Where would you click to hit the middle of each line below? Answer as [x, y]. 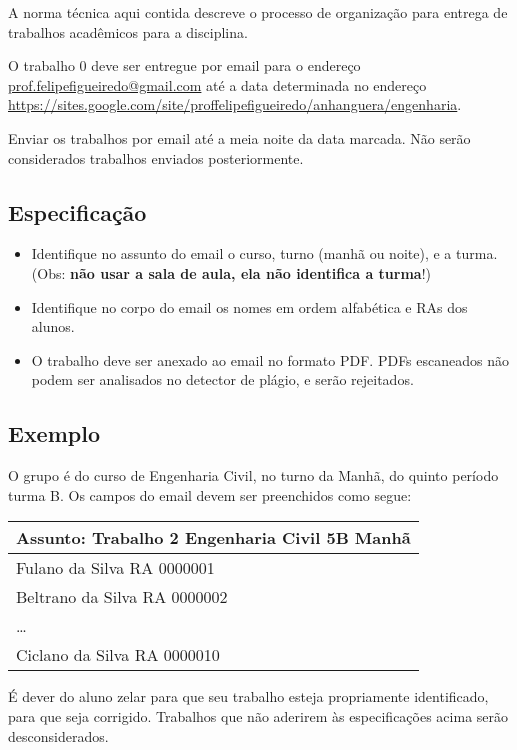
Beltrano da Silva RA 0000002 [122, 597]
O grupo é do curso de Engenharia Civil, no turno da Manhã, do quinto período [253, 475]
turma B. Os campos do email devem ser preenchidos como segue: [210, 494]
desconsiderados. [58, 735]
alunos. [53, 326]
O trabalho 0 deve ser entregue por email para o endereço [184, 65]
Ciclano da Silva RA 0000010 [118, 655]
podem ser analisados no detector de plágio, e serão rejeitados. [222, 379]
